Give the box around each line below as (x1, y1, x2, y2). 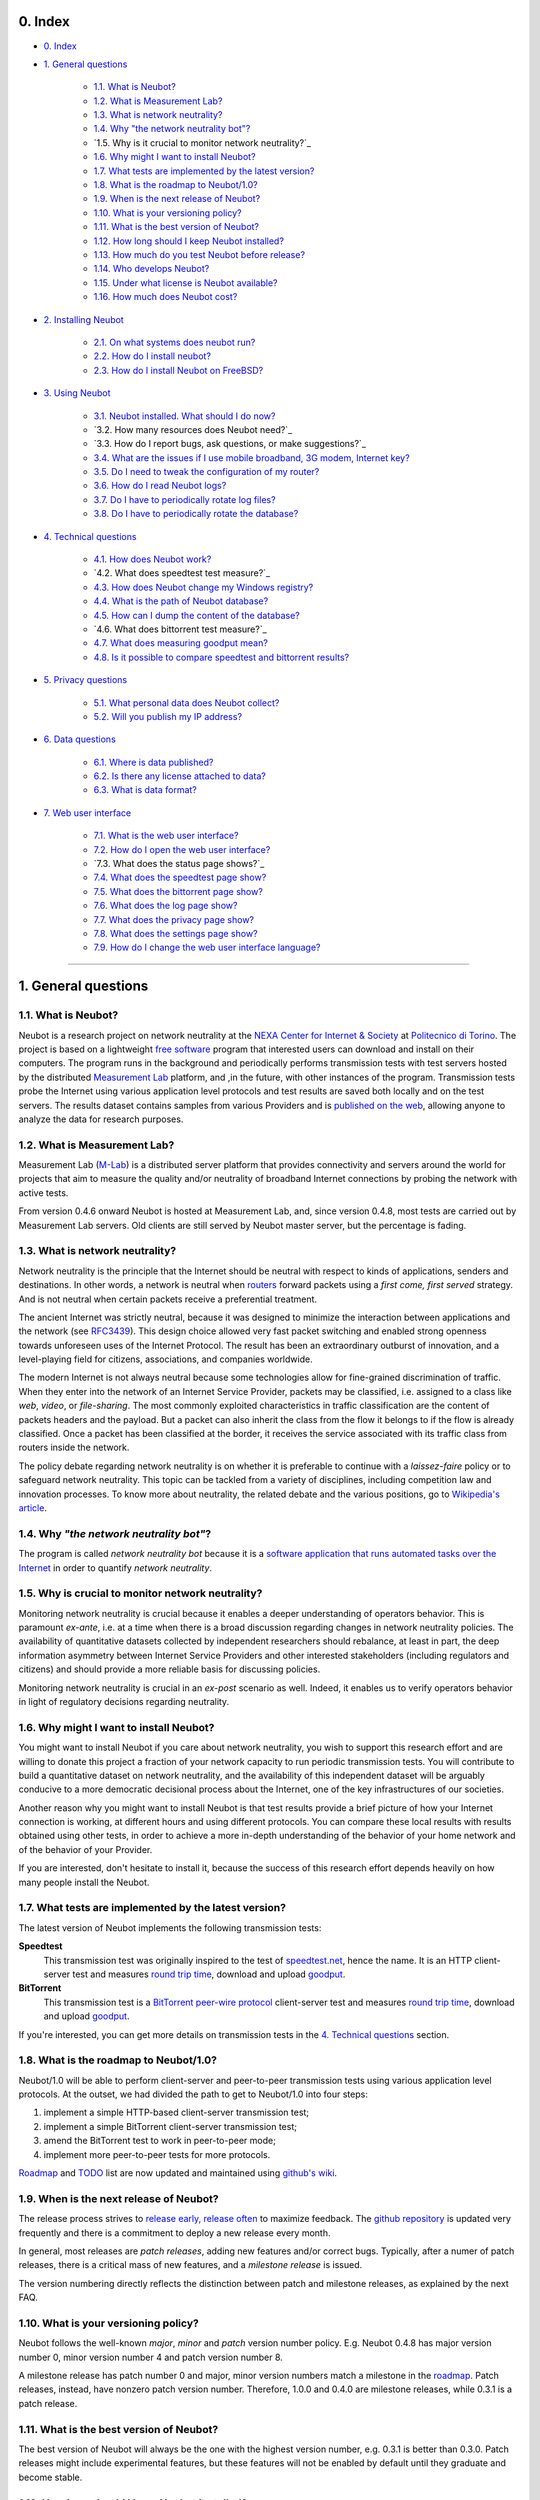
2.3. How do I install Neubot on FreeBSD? (93, 364, 264, 376)
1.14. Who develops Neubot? (93, 263, 210, 275)
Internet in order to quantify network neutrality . (18, 1561, 213, 1574)
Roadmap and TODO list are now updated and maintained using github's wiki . (18, 2167, 338, 2179)
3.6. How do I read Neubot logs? (93, 480, 227, 492)
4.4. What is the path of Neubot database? (93, 595, 269, 607)
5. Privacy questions (43, 674, 128, 686)
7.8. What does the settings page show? (93, 928, 259, 939)
